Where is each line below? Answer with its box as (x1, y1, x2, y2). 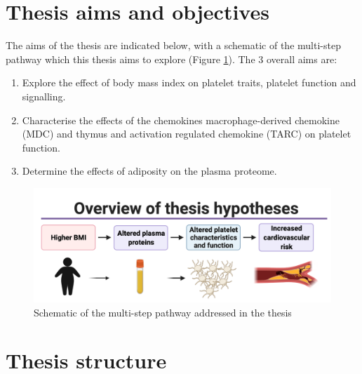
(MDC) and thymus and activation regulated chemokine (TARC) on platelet (22, 126, 351, 141)
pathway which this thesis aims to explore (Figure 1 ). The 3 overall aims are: (6, 51, 337, 66)
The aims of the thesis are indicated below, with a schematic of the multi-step (6, 38, 341, 53)
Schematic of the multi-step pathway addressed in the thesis (34, 305, 292, 319)
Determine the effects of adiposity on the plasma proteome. (22, 163, 277, 178)
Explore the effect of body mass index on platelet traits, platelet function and (22, 75, 356, 90)
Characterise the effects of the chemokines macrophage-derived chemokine (22, 112, 340, 127)
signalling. (22, 88, 66, 103)
